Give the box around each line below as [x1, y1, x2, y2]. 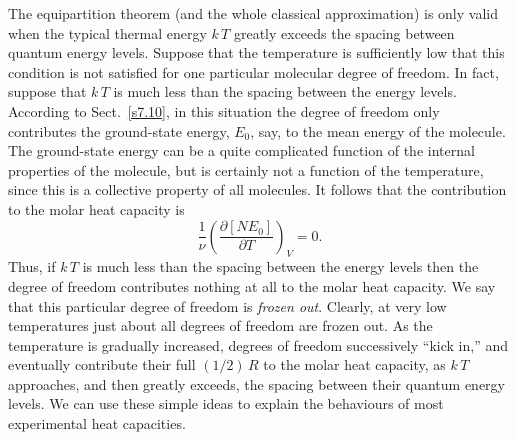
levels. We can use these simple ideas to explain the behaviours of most [8, 393, 444, 414]
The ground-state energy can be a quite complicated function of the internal [8, 140, 475, 161]
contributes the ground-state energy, [8, 120, 230, 141]
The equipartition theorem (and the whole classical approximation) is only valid [8, 3, 498, 23]
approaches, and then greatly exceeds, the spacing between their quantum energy [8, 373, 505, 394]
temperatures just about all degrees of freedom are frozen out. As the [8, 315, 433, 336]
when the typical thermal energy [8, 22, 207, 43]
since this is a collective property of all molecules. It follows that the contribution [8, 179, 507, 200]
